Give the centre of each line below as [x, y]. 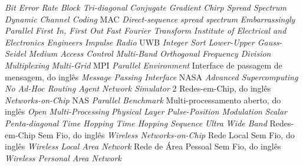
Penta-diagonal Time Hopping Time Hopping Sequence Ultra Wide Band [136, 123]
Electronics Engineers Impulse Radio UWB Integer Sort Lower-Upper [130, 42]
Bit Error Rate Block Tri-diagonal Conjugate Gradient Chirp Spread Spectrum [146, 7]
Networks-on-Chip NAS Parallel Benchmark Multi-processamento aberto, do [143, 100]
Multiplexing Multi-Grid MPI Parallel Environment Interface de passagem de [144, 65]
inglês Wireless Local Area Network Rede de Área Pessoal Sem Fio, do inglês [143, 146]
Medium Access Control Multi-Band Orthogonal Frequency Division [150, 53]
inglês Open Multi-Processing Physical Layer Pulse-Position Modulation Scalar [146, 111]
